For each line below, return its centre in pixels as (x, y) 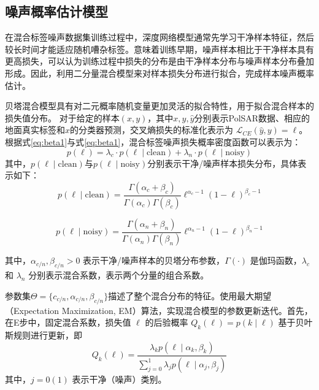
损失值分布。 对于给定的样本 (62, 117)
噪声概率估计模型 (56, 11)
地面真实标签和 (35, 130)
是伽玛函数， (276, 260)
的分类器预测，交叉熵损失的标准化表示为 (152, 130)
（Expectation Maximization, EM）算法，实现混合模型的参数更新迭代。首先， (159, 310)
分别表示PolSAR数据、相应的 (252, 117)
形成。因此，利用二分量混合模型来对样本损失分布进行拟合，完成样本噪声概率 (159, 73)
